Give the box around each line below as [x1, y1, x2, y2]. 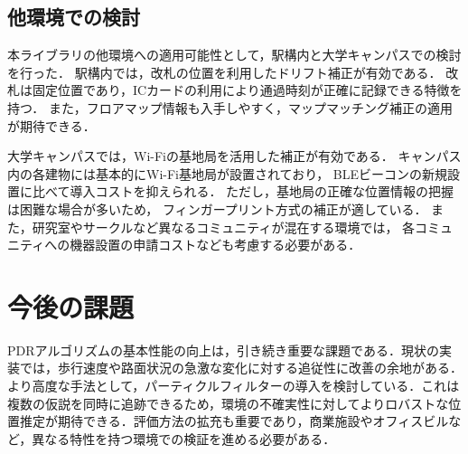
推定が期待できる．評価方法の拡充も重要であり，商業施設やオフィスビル [19, 411, 449, 430]
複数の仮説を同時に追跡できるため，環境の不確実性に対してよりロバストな [7, 393, 449, 412]
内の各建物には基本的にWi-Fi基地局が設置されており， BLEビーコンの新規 [7, 164, 448, 183]
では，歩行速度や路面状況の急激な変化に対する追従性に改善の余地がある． [19, 358, 463, 377]
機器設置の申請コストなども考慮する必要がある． [70, 235, 361, 254]
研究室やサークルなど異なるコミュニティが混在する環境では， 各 [32, 217, 416, 236]
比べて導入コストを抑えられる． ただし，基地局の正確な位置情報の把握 [32, 182, 454, 201]
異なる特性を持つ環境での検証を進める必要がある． [32, 429, 336, 448]
